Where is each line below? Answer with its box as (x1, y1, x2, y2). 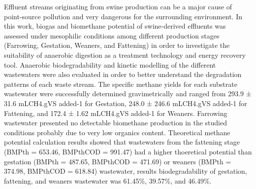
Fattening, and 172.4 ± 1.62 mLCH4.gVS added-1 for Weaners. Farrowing (4, 108, 227, 118)
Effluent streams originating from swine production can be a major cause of (4, 1, 232, 11)
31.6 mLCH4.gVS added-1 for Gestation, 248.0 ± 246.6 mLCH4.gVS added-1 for (4, 98, 247, 108)
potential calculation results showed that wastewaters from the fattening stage (4, 137, 240, 147)
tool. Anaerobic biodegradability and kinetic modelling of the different (4, 59, 216, 70)
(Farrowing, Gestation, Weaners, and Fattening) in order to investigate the (4, 40, 230, 50)
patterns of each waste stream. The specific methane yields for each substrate (4, 78, 237, 89)
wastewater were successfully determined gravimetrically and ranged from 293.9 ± (4, 88, 252, 99)
